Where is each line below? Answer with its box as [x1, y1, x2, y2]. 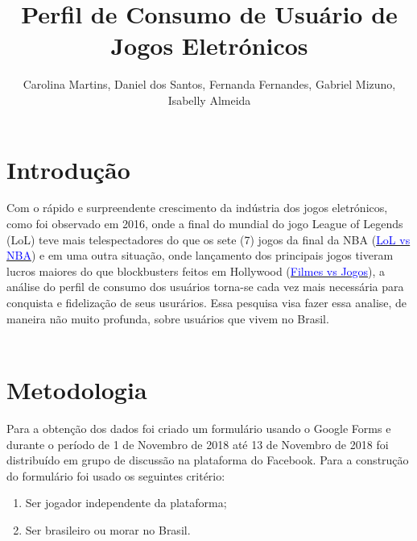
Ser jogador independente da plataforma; [25, 494, 227, 511]
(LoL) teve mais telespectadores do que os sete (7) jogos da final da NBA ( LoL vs [6, 231, 411, 248]
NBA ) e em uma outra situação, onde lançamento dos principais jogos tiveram [6, 247, 394, 264]
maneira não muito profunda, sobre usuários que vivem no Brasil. [6, 310, 329, 327]
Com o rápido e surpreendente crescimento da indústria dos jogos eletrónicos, [6, 199, 388, 216]
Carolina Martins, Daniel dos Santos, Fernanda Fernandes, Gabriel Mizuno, [23, 76, 396, 93]
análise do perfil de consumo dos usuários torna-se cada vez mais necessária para [6, 278, 404, 295]
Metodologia [6, 372, 147, 406]
